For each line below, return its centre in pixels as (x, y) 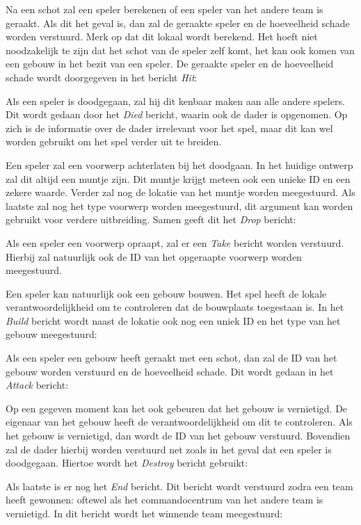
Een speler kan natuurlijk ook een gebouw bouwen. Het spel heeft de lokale (166, 293)
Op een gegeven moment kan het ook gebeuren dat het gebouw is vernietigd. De (177, 408)
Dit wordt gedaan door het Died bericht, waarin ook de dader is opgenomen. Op (177, 114)
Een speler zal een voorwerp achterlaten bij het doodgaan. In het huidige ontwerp (179, 164)
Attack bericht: (37, 385)
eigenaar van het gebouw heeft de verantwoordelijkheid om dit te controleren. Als (179, 422)
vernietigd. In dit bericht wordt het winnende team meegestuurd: (144, 513)
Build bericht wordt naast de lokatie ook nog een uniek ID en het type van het (173, 320)
